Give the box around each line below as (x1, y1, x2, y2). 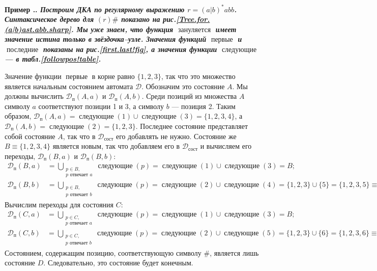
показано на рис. (121, 14, 177, 24)
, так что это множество (161, 71, 236, 82)
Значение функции (5, 71, 62, 82)
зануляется (178, 26, 211, 34)
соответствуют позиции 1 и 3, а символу (38, 100, 164, 111)
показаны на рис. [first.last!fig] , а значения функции (43, 43, 217, 54)
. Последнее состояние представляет (135, 121, 248, 131)
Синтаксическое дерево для (5, 14, 94, 24)
